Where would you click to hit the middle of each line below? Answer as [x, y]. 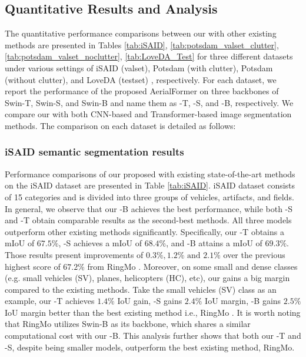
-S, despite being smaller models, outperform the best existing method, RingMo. [150, 347]
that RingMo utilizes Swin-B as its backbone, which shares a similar [128, 324]
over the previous [254, 254]
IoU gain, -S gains [150, 301]
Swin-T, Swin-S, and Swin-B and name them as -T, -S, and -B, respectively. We [149, 102]
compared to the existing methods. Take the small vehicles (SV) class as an [141, 289]
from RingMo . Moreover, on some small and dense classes [192, 266]
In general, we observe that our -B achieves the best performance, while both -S [149, 208]
